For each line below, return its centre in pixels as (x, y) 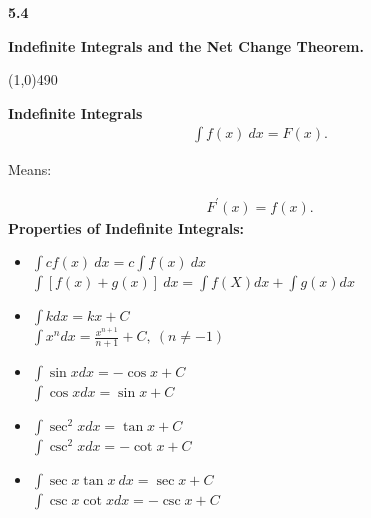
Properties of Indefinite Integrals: (126, 227)
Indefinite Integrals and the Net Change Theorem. (186, 45)
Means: (30, 169)
